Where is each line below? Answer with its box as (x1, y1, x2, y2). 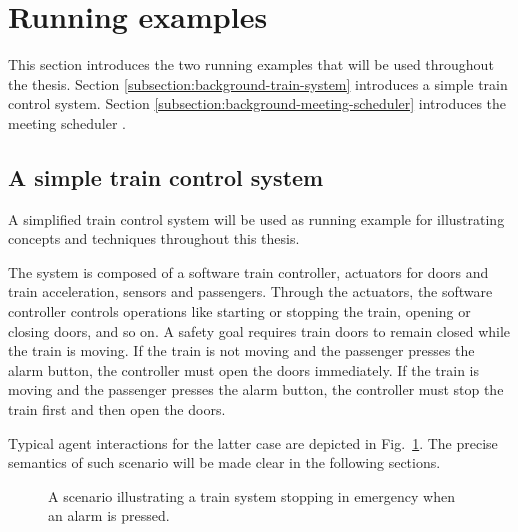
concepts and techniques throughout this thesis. (8, 228, 300, 249)
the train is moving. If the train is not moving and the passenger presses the (8, 340, 475, 361)
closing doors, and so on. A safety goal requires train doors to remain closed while (8, 320, 511, 341)
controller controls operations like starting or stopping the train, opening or (8, 301, 471, 322)
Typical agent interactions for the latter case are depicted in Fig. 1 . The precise (8, 432, 498, 453)
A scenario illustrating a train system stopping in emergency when (48, 485, 455, 506)
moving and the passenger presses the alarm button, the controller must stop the (8, 379, 504, 400)
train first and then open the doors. (8, 399, 226, 420)
